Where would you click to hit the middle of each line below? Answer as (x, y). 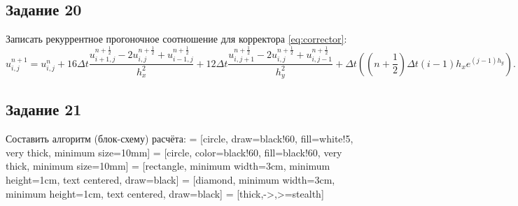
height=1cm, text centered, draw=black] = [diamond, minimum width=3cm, (170, 180)
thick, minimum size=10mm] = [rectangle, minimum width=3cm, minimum (168, 166)
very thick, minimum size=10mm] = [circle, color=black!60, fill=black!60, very (174, 152)
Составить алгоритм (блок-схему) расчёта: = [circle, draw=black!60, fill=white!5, (180, 139)
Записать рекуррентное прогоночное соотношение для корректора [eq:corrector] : (176, 39)
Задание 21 (44, 109)
